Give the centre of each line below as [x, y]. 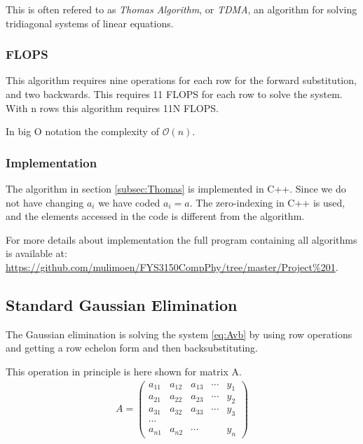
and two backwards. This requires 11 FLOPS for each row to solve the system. [174, 94]
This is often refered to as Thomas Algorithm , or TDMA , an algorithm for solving [181, 9]
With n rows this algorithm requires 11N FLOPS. [112, 107]
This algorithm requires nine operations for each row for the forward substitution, [181, 80]
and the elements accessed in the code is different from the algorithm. [155, 216]
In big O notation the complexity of [82, 131]
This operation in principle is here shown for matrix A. [124, 371]
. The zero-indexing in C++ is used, [267, 202]
